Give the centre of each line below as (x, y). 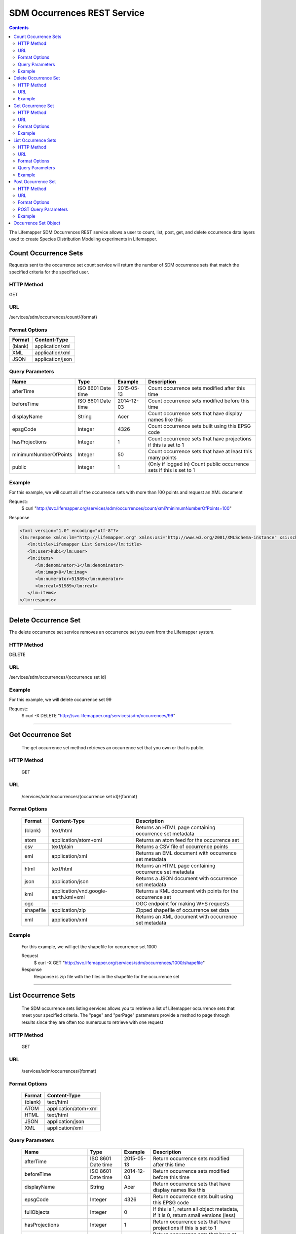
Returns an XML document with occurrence (186, 917)
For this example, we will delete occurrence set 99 (60, 700)
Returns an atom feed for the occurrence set (187, 840)
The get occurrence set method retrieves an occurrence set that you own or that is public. (113, 747)
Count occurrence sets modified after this (197, 388)
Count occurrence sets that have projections (200, 438)
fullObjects (37, 1212)
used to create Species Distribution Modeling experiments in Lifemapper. (83, 239)
